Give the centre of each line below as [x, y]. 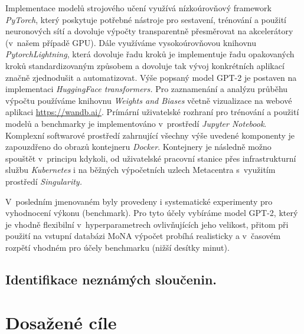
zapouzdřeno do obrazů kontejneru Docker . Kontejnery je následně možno [138, 147]
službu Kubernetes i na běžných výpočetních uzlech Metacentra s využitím [140, 170]
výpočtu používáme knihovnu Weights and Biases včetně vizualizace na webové [149, 100]
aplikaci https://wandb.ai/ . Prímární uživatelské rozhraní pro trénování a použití [152, 112]
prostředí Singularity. [44, 181]
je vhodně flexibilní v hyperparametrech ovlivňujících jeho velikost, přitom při [147, 224]
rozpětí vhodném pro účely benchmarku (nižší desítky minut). [117, 247]
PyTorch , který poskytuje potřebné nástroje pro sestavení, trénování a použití [146, 19]
